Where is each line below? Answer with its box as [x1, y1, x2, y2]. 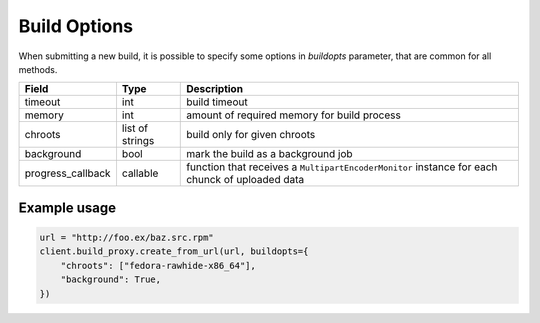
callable [121, 166, 159, 180]
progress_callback [24, 166, 111, 180]
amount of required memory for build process [186, 108, 402, 122]
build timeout [186, 95, 249, 109]
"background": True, [60, 274, 162, 285]
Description [186, 82, 244, 96]
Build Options [18, 15, 134, 37]
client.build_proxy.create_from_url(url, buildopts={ [39, 246, 309, 257]
